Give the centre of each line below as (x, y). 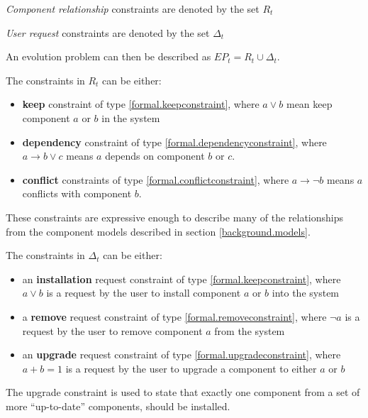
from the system (250, 330)
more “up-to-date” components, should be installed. (118, 406)
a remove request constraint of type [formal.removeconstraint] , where (174, 316)
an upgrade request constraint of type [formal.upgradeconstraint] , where (182, 354)
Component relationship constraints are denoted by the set (133, 9)
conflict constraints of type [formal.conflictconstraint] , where (156, 179)
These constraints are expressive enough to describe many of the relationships (174, 217)
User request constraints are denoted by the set (108, 32)
